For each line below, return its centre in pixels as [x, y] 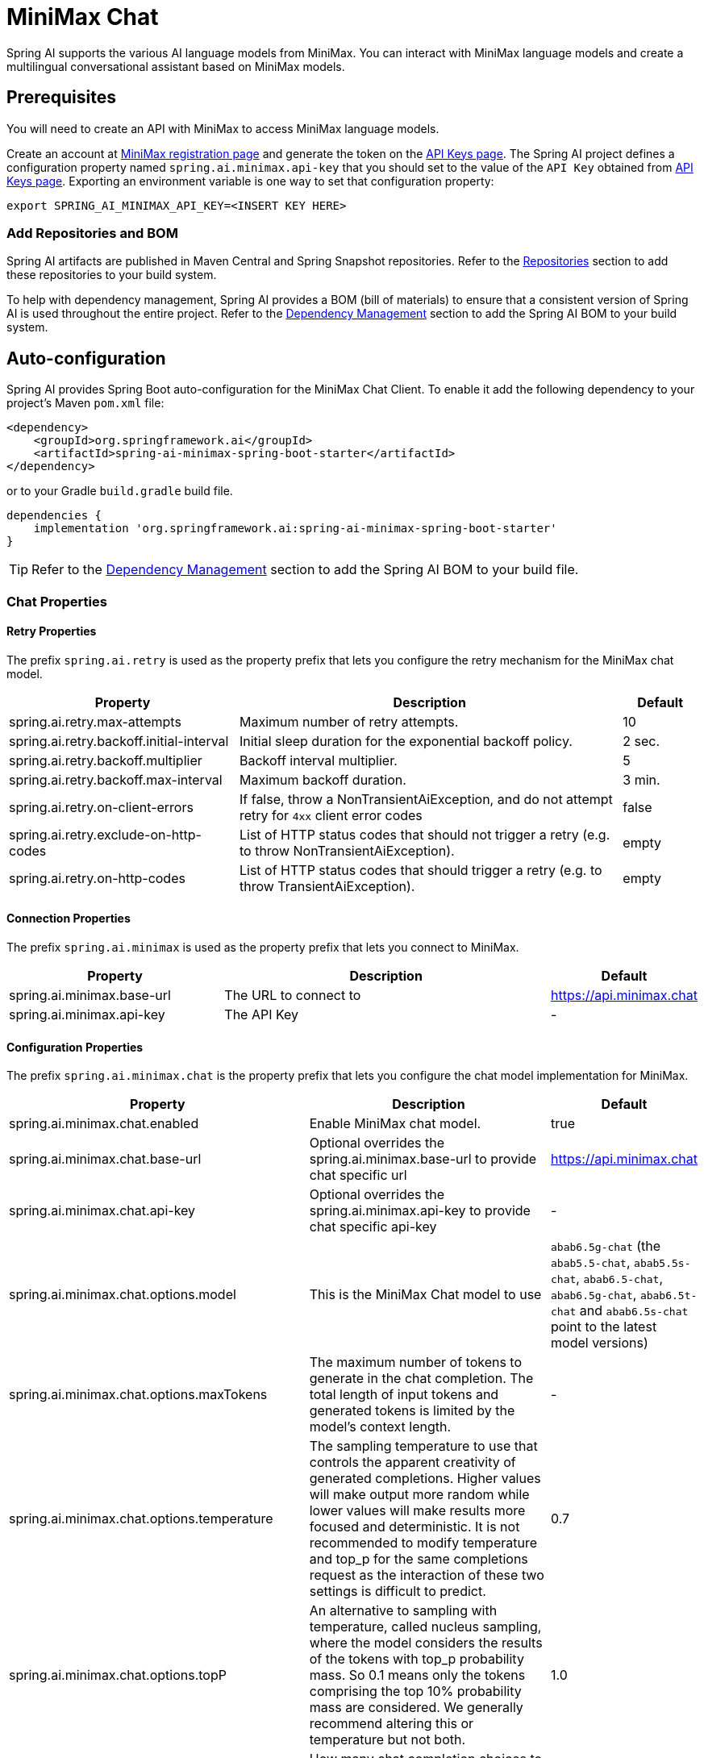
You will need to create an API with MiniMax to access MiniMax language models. [223, 128]
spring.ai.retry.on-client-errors [101, 807]
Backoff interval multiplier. [318, 760]
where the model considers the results [426, 1643]
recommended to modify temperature [423, 1543]
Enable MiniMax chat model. [395, 1124]
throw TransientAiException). [327, 886]
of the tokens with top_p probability [417, 1659]
